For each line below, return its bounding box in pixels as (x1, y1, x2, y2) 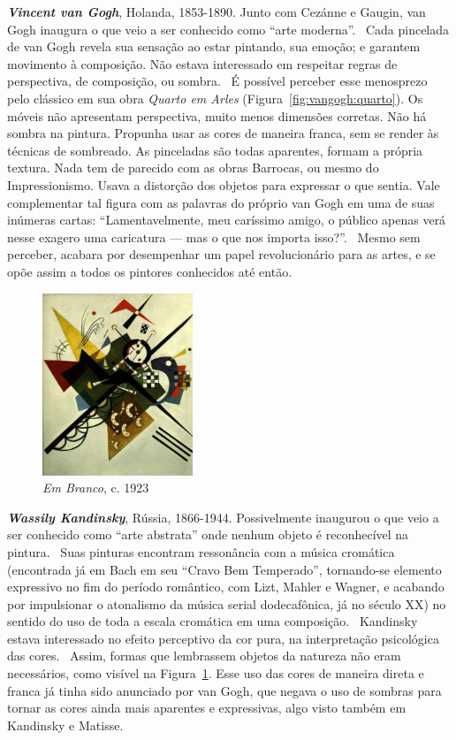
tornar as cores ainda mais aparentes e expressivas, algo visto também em (7, 698, 407, 717)
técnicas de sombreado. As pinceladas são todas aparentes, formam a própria (7, 141, 423, 159)
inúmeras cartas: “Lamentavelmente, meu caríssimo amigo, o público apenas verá (7, 210, 446, 229)
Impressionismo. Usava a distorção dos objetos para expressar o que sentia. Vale (7, 175, 440, 194)
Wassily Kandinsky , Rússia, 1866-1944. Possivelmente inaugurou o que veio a (7, 507, 439, 526)
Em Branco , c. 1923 (42, 478, 149, 497)
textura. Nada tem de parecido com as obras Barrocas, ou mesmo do (7, 158, 379, 177)
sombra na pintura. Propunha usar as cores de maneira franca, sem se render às (7, 124, 439, 142)
